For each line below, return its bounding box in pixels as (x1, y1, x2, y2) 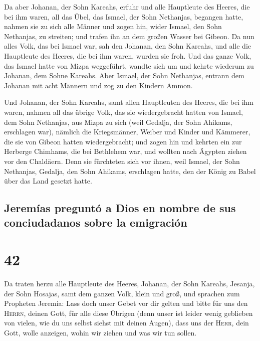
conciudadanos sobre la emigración (4, 215, 187, 230)
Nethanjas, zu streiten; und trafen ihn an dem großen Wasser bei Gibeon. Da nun (4, 31, 254, 41)
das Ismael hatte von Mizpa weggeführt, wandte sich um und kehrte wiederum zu (4, 60, 254, 71)
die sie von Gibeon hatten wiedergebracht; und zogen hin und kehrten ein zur (4, 136, 242, 146)
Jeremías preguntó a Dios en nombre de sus (4, 200, 236, 216)
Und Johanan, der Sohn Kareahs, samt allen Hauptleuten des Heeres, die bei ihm (4, 97, 254, 107)
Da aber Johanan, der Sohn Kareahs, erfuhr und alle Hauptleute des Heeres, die (4, 2, 250, 12)
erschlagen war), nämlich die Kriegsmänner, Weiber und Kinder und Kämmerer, (4, 126, 250, 137)
